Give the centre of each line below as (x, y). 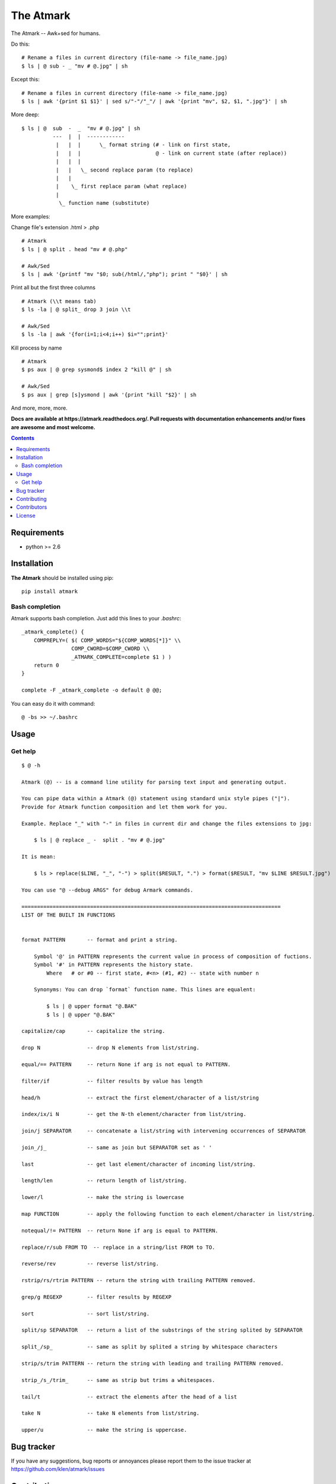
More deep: (25, 115)
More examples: (31, 216)
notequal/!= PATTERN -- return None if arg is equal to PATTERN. (120, 1231)
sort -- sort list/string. (86, 1314)
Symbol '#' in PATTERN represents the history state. (113, 965)
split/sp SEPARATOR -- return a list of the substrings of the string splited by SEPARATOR (162, 1330)
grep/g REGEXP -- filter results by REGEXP (97, 1297)
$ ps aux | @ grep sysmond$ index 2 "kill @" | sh (97, 370)
